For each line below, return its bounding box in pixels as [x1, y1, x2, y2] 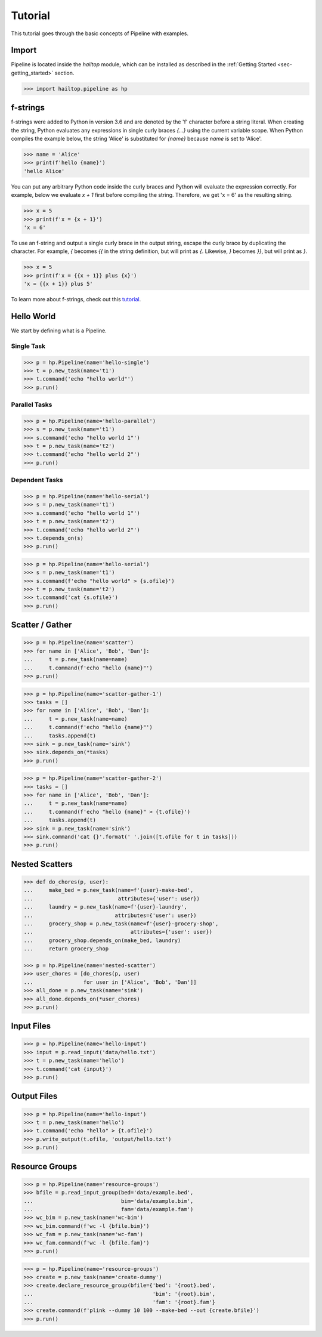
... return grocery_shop [23, 946, 109, 952]
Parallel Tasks [11, 400, 52, 409]
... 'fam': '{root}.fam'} [23, 1299, 216, 1306]
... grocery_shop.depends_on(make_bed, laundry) [23, 937, 181, 944]
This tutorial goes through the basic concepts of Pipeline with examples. [11, 30, 189, 37]
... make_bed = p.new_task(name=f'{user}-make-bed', [23, 887, 194, 894]
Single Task [11, 342, 46, 350]
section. [54, 69, 75, 76]
